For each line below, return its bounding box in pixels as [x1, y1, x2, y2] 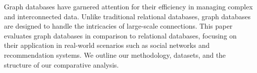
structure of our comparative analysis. [4, 59, 119, 70]
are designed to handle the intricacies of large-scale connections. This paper [4, 21, 233, 31]
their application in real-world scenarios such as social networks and [4, 40, 210, 50]
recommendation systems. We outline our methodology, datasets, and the [4, 49, 226, 60]
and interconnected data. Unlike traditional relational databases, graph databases [4, 11, 251, 21]
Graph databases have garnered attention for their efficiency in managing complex [4, 1, 253, 11]
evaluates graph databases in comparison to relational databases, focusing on [4, 30, 237, 40]
